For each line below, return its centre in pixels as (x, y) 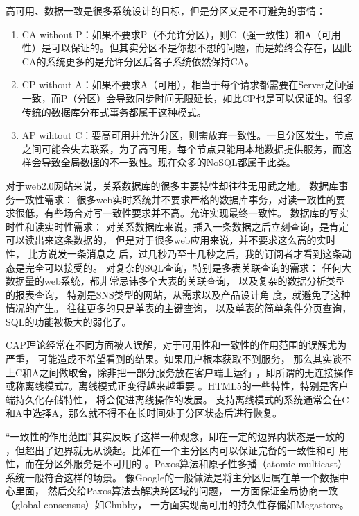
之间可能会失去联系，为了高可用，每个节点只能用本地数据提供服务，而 (182, 148)
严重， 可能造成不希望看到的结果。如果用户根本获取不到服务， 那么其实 (169, 359)
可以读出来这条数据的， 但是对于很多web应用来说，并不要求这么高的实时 (171, 240)
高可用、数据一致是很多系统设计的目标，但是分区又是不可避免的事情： (166, 10)
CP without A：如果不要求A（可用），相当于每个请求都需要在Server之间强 (188, 84)
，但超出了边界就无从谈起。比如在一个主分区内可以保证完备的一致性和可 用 (177, 450)
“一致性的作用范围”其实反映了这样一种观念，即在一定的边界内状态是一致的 (175, 436)
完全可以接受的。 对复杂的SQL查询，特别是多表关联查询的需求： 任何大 (188, 267)
